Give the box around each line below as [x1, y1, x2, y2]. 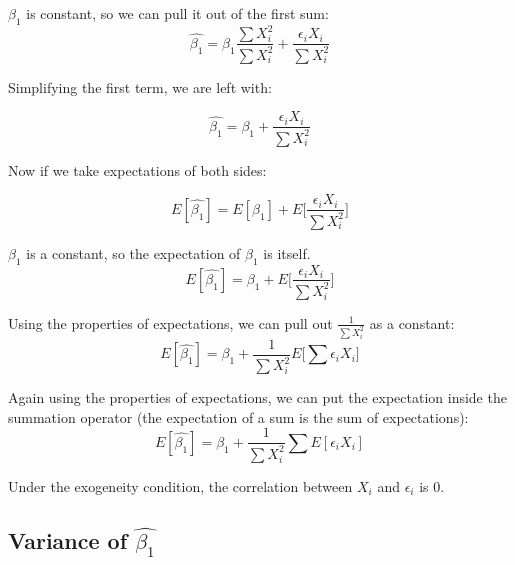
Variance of [8, 524, 128, 555]
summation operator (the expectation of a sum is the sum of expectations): [8, 406, 469, 427]
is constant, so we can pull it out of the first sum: [26, 3, 329, 23]
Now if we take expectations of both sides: [8, 159, 267, 180]
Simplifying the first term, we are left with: [8, 76, 272, 97]
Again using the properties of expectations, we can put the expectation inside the [8, 387, 507, 408]
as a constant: [369, 312, 455, 333]
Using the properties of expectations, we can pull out [8, 312, 333, 333]
